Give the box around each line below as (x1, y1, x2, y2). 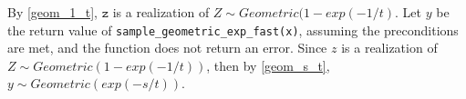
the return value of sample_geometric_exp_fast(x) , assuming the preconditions (7, 20, 459, 39)
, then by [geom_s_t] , (206, 55, 330, 74)
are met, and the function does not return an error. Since (7, 38, 327, 57)
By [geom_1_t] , (7, 3, 98, 21)
